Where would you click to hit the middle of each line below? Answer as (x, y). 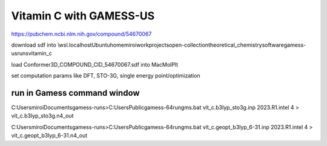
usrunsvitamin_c (31, 53)
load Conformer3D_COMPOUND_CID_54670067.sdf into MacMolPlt (95, 64)
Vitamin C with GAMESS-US (83, 16)
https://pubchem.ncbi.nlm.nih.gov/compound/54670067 (81, 34)
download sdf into (34, 45)
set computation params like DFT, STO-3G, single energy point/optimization (106, 76)
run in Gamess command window (75, 93)
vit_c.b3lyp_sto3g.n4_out (42, 116)
